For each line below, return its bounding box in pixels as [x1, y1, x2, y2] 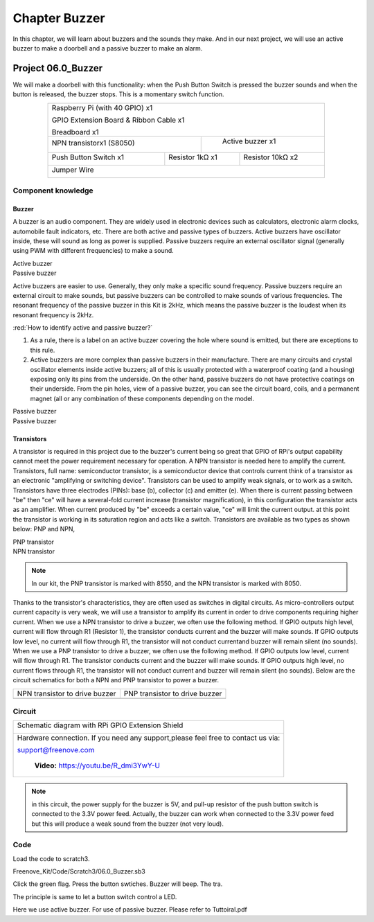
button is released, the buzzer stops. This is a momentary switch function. [12, 90, 224, 98]
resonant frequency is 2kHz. [12, 310, 94, 319]
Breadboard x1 [51, 127, 100, 136]
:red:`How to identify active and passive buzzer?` [12, 323, 153, 332]
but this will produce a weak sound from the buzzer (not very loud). [31, 819, 224, 828]
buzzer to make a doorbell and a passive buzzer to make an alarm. [12, 44, 203, 52]
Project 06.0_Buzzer [12, 62, 103, 74]
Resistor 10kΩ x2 [243, 152, 299, 162]
